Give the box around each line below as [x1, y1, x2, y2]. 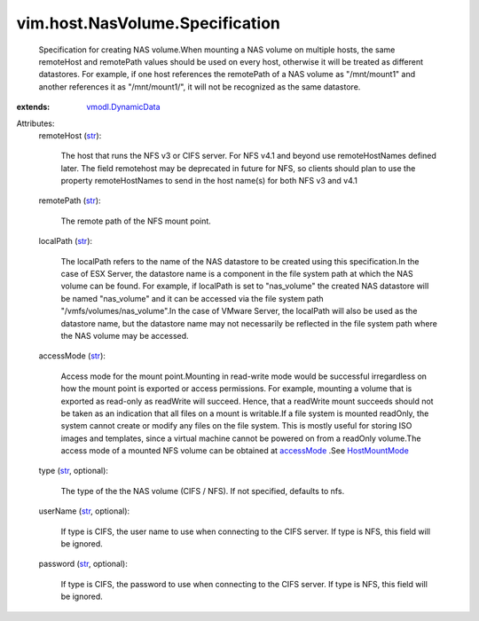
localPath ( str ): [38, 236, 93, 247]
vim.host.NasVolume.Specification [16, 13, 281, 33]
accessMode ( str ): [38, 350, 106, 361]
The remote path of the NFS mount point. [60, 216, 212, 226]
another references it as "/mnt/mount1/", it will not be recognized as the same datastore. [38, 81, 361, 92]
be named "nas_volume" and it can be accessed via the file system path [60, 293, 324, 303]
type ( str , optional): [38, 466, 108, 476]
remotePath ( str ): [38, 195, 101, 206]
